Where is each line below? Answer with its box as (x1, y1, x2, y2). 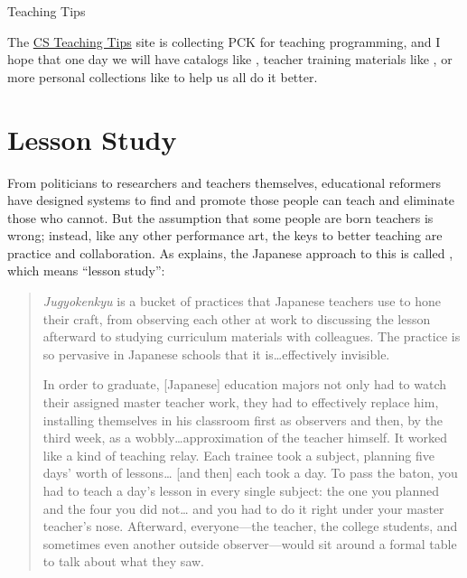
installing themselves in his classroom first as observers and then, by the (42, 410, 444, 429)
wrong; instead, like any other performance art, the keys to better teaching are (7, 226, 443, 245)
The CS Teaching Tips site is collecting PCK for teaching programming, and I (7, 32, 441, 51)
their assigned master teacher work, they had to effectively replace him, (42, 393, 439, 412)
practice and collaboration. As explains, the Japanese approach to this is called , (7, 243, 453, 262)
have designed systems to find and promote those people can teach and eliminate (7, 191, 455, 210)
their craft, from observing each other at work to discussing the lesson (42, 309, 431, 328)
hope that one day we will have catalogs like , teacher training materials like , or (7, 50, 453, 69)
